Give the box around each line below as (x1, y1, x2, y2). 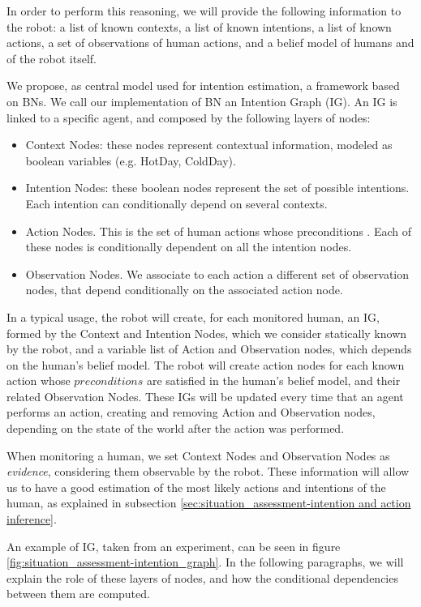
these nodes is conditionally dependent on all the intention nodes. (25, 238, 352, 255)
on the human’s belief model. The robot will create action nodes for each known (6, 356, 405, 373)
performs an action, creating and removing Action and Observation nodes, (6, 404, 376, 421)
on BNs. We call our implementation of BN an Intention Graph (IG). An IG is (6, 92, 397, 109)
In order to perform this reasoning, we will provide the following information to (6, 2, 402, 19)
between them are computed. (6, 585, 150, 602)
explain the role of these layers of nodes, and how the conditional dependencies (6, 569, 398, 586)
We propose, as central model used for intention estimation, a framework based (6, 77, 400, 94)
